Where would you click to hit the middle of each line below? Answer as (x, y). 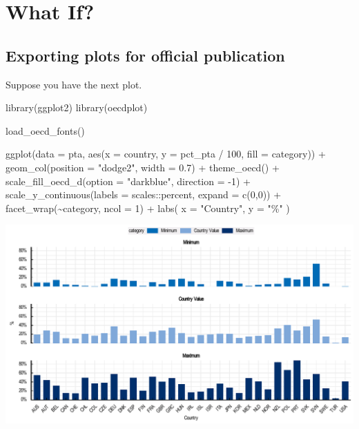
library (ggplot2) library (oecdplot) (77, 107)
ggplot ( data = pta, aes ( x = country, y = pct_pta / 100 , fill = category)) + (166, 154)
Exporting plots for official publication (145, 55)
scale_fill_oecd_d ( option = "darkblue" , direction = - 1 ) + (128, 181)
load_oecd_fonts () (45, 130)
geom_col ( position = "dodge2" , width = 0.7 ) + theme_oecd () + (143, 167)
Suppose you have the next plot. (74, 84)
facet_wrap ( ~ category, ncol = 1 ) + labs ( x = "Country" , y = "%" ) (148, 208)
